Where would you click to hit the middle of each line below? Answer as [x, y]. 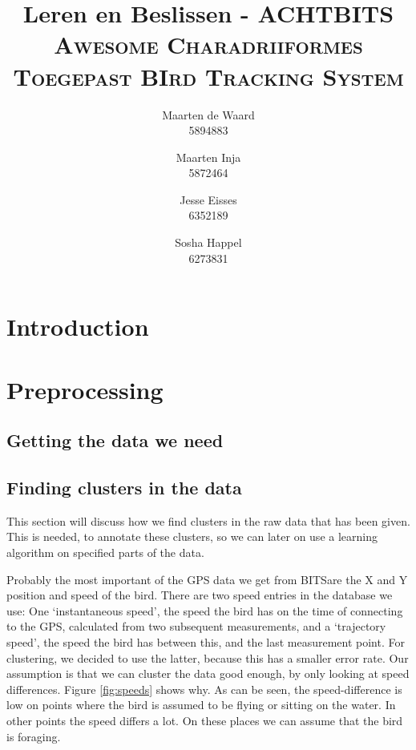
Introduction [78, 327]
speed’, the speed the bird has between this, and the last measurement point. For [206, 641]
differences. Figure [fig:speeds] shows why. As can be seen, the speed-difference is [204, 689]
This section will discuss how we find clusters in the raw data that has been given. [208, 520]
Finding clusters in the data [124, 487]
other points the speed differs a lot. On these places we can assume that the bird [205, 720]
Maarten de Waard [208, 114]
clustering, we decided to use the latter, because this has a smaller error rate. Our [208, 657]
